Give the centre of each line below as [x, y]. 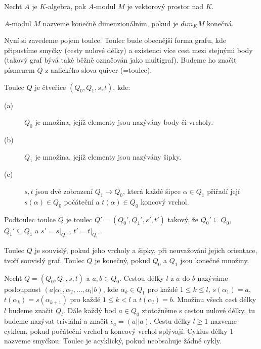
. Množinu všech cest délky [214, 299]
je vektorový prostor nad [165, 6]
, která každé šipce [152, 191]
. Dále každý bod [90, 310]
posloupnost [23, 289]
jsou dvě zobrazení [64, 191]
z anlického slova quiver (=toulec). [99, 69]
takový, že [183, 219]
